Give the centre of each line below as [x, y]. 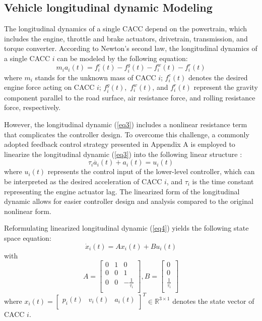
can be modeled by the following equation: [122, 58]
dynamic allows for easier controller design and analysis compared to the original [129, 201]
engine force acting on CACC [49, 87]
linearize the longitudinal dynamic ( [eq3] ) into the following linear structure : [123, 154]
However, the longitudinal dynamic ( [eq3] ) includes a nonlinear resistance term [126, 124]
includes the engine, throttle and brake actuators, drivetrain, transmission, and [126, 38]
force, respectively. [32, 107]
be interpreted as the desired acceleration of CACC [83, 181]
